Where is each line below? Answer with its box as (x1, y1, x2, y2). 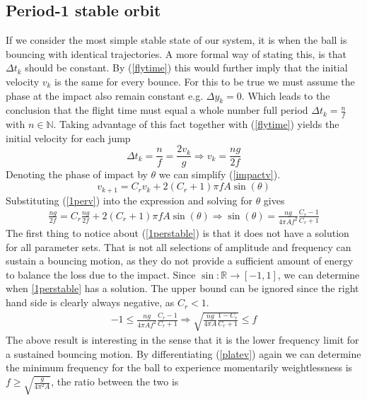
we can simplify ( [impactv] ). (158, 167, 281, 182)
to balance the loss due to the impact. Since (6, 267, 196, 281)
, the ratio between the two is (51, 374, 179, 388)
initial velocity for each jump (6, 130, 131, 145)
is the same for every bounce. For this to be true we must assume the (54, 74, 355, 88)
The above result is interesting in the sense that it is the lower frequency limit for (6, 332, 359, 347)
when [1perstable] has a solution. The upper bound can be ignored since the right (6, 281, 359, 296)
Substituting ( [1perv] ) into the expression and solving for (6, 192, 252, 207)
